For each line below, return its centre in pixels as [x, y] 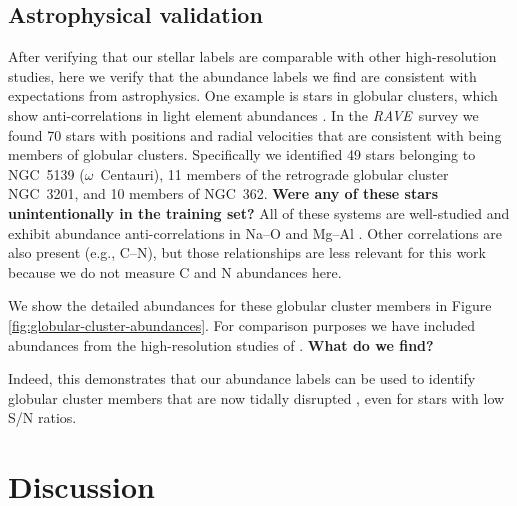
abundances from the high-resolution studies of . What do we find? [221, 344]
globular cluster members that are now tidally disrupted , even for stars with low [256, 397]
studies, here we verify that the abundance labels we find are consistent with [242, 75]
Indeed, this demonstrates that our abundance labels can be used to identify [242, 378]
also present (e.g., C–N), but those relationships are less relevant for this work [247, 252]
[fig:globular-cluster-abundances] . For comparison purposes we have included [242, 324]
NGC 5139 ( [46, 173]
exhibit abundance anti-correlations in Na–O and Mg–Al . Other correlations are [255, 232]
